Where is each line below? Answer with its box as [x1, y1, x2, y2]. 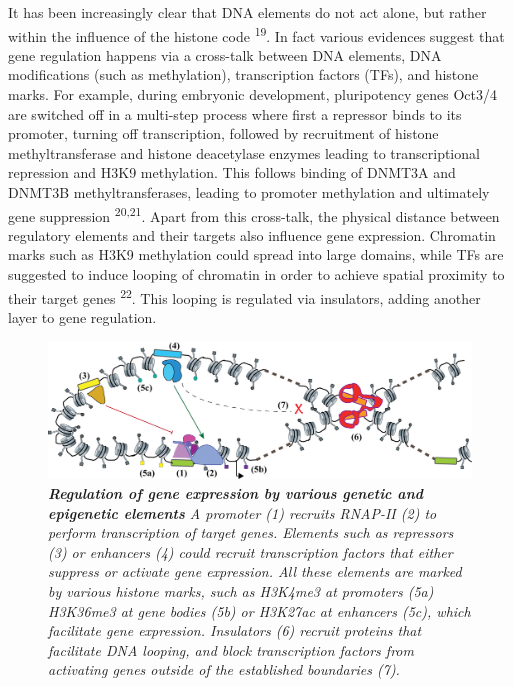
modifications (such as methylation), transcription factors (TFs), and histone [8, 64, 479, 85]
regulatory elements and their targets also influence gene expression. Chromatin [8, 224, 496, 245]
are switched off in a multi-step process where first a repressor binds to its [8, 103, 462, 124]
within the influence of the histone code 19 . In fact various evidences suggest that [8, 22, 505, 46]
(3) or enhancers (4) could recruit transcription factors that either [48, 541, 453, 562]
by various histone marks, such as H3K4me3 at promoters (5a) [48, 580, 434, 601]
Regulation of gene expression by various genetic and [48, 482, 424, 503]
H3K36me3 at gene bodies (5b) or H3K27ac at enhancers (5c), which [48, 600, 471, 621]
